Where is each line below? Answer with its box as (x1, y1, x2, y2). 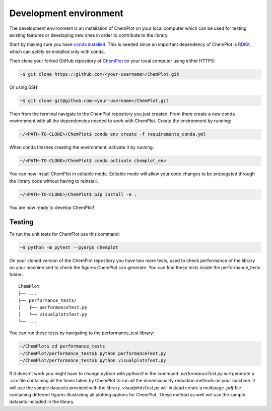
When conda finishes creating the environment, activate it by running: (9, 144, 154, 150)
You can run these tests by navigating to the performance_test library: (9, 330, 155, 336)
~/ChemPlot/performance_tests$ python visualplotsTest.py (20, 357, 166, 363)
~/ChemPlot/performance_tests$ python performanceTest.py (20, 350, 166, 356)
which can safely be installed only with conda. (9, 48, 105, 55)
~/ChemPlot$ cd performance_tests (20, 343, 105, 349)
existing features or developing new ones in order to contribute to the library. (9, 32, 169, 38)
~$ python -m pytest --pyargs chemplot (20, 244, 118, 250)
